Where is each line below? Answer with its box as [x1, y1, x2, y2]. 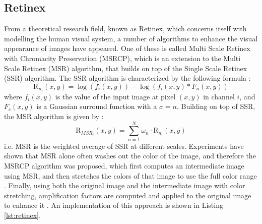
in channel [203, 91, 235, 101]
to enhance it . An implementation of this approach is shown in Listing [4, 200, 223, 210]
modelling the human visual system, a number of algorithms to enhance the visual [4, 33, 258, 43]
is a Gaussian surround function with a [36, 101, 157, 111]
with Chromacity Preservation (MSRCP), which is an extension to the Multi [4, 52, 241, 63]
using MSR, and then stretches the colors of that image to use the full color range [4, 170, 257, 181]
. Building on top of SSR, [176, 101, 255, 111]
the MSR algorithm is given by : [4, 111, 104, 122]
